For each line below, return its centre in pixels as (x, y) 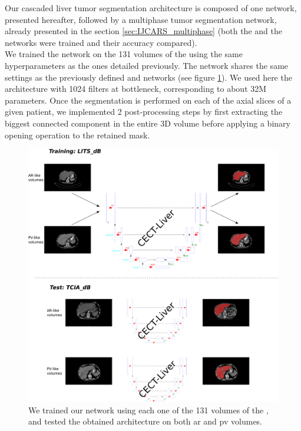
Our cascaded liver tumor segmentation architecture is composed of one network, (151, 8)
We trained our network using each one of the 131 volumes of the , (148, 410)
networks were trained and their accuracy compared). (101, 42)
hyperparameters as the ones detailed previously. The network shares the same (147, 65)
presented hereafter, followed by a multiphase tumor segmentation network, (141, 19)
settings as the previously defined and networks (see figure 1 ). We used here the (148, 77)
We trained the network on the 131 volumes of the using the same (124, 54)
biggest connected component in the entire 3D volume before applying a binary (148, 123)
